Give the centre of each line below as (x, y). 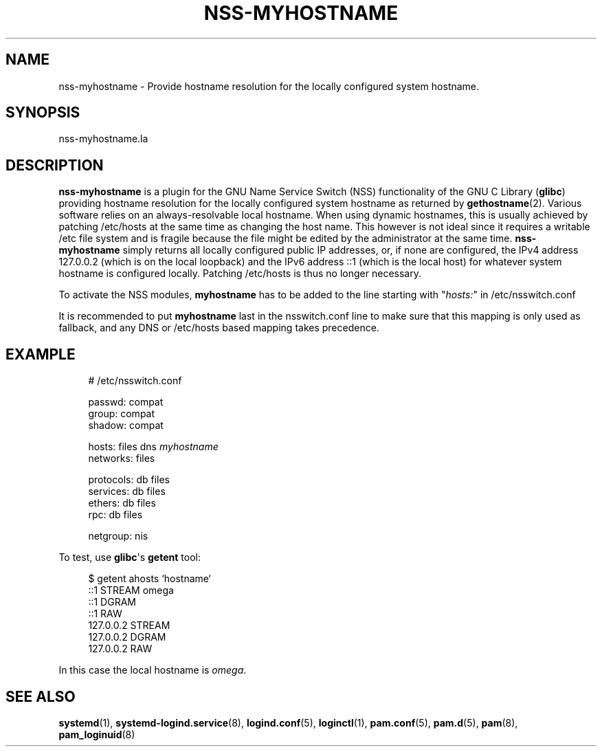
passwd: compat (126, 402)
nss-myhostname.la (103, 139)
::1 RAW (105, 614)
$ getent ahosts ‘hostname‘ (149, 579)
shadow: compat (126, 425)
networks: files (122, 458)
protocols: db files (129, 480)
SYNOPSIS (43, 113)
